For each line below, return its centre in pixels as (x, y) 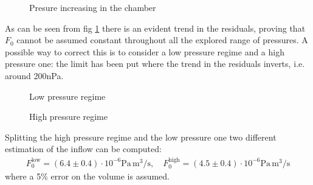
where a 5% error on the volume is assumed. (88, 176)
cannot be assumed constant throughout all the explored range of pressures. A (162, 40)
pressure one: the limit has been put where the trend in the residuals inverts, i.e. (155, 64)
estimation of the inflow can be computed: (83, 149)
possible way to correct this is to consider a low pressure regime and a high (145, 51)
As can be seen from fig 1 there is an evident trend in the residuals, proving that (155, 28)
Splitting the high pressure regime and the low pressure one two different (141, 137)
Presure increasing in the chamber (93, 7)
